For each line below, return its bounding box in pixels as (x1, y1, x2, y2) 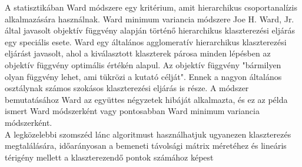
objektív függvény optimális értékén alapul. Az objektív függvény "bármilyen (5, 58, 281, 71)
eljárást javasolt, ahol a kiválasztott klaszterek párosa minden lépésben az (5, 47, 271, 59)
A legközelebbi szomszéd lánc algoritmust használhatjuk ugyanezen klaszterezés (5, 128, 291, 140)
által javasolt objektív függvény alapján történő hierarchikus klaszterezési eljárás (5, 24, 295, 36)
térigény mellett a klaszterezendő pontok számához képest (5, 151, 214, 163)
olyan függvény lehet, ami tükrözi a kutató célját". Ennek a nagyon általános (5, 70, 282, 82)
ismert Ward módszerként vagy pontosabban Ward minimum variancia (5, 105, 260, 117)
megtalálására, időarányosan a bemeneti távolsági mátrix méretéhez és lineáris (5, 139, 287, 152)
